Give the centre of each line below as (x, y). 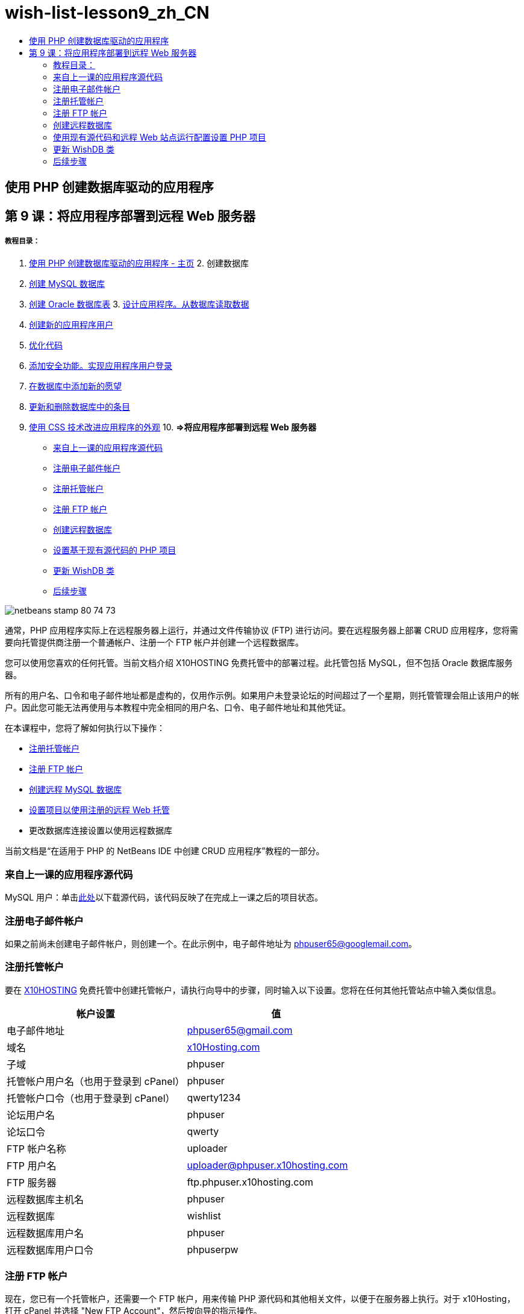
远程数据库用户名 (45, 1233)
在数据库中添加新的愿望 (75, 386)
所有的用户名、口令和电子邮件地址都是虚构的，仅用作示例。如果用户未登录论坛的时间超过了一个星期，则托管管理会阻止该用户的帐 (262, 696)
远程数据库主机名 (45, 1199)
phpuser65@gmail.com (240, 1030)
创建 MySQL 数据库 (67, 284)
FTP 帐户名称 (36, 1149)
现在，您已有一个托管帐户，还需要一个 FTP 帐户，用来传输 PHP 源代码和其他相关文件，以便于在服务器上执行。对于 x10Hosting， (260, 1299)
